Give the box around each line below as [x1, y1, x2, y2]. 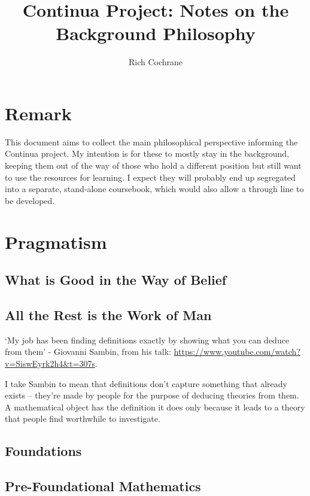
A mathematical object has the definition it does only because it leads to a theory [5, 400, 305, 413]
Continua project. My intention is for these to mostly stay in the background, [5, 147, 289, 160]
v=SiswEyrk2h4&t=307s [5, 357, 95, 369]
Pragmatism [5, 229, 107, 254]
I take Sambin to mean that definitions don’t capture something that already [5, 377, 287, 390]
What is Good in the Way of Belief [5, 270, 227, 289]
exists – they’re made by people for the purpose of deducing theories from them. [5, 389, 299, 401]
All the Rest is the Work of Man [5, 305, 212, 324]
